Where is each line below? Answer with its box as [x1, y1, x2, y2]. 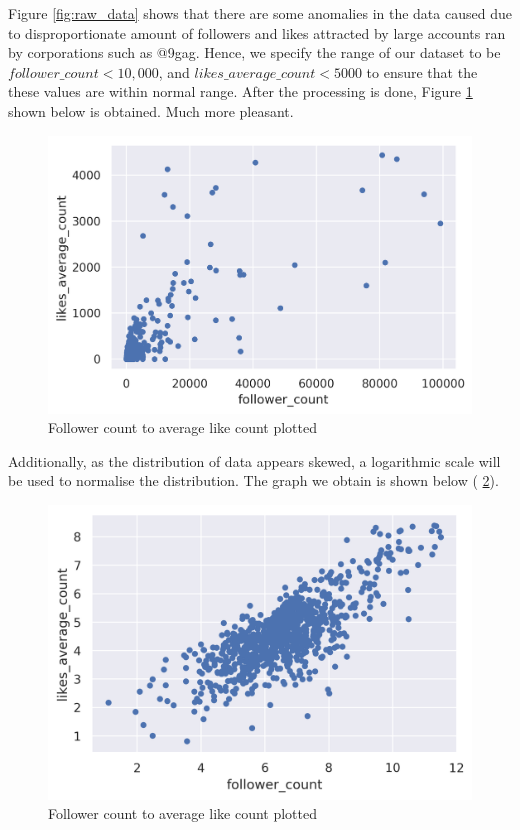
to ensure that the [366, 61, 478, 82]
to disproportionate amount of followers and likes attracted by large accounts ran [8, 22, 506, 43]
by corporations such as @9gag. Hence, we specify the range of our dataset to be [8, 42, 501, 63]
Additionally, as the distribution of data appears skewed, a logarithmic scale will [8, 450, 501, 471]
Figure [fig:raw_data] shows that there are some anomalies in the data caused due [8, 3, 512, 23]
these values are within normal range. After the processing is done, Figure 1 [8, 81, 473, 102]
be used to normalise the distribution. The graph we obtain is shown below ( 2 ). [8, 470, 499, 491]
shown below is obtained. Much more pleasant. [8, 100, 294, 121]
